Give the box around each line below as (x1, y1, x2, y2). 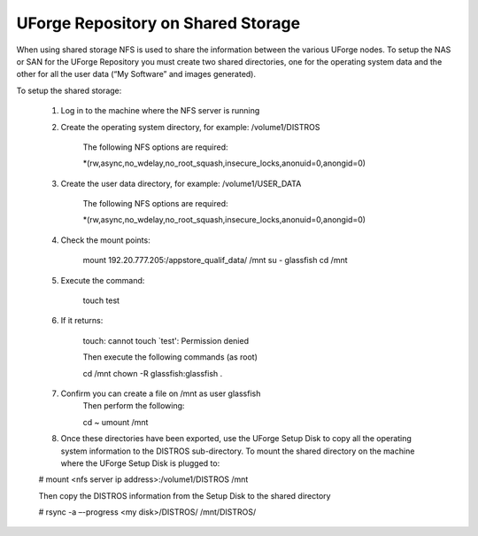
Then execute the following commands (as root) (82, 352, 258, 362)
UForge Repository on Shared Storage (16, 13, 301, 33)
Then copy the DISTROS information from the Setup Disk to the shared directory (38, 490, 331, 501)
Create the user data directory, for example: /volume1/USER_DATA (60, 178, 302, 189)
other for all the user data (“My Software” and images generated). (16, 69, 257, 80)
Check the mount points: (60, 235, 150, 245)
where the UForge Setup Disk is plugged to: (60, 457, 220, 469)
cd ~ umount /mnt (82, 416, 149, 427)
